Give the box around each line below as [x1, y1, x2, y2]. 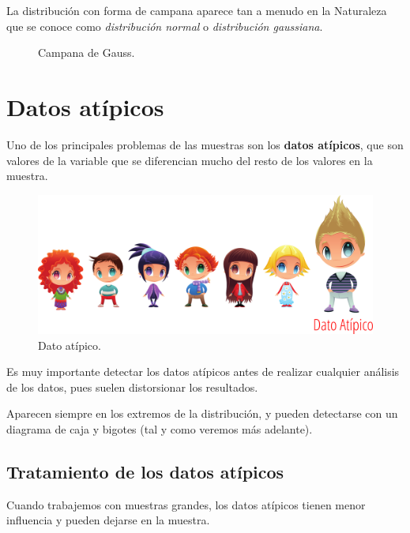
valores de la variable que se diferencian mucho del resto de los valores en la [6, 152, 373, 168]
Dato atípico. [38, 336, 101, 353]
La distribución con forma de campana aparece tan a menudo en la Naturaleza [6, 2, 387, 18]
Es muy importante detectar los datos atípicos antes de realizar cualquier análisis [6, 363, 400, 380]
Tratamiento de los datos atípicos [6, 460, 284, 484]
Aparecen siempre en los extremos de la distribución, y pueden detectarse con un [6, 405, 398, 422]
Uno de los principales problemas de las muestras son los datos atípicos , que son [6, 136, 404, 152]
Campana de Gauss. [38, 44, 135, 61]
